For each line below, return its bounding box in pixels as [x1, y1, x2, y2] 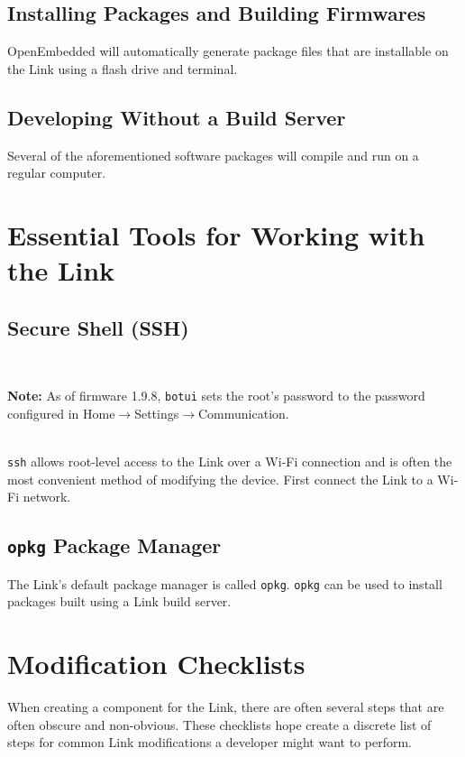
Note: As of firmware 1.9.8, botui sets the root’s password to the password [7, 386, 425, 405]
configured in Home [7, 403, 115, 422]
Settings [134, 403, 179, 422]
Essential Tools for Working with [7, 216, 425, 253]
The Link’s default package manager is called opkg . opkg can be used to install [7, 574, 442, 593]
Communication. [198, 403, 289, 422]
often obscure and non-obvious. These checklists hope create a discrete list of [7, 715, 432, 734]
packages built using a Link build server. [7, 592, 232, 611]
